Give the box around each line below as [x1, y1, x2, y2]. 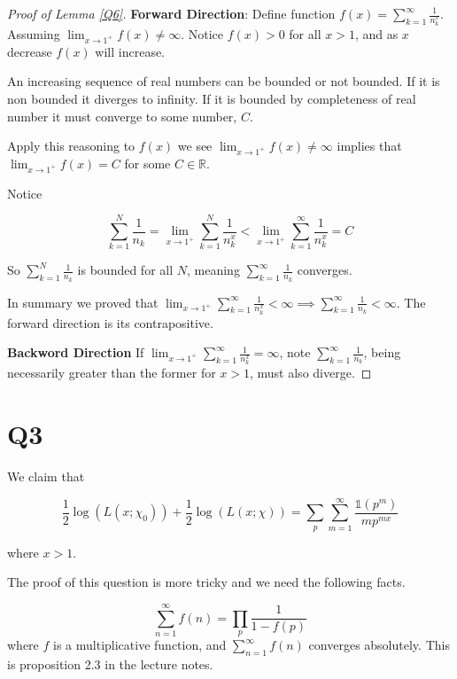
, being [363, 343, 401, 362]
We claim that [7, 466, 85, 485]
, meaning [187, 261, 240, 279]
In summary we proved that [7, 293, 159, 311]
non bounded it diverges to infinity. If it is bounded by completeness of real [7, 89, 416, 107]
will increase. [95, 42, 166, 60]
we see [177, 137, 213, 155]
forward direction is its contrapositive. [7, 313, 213, 332]
